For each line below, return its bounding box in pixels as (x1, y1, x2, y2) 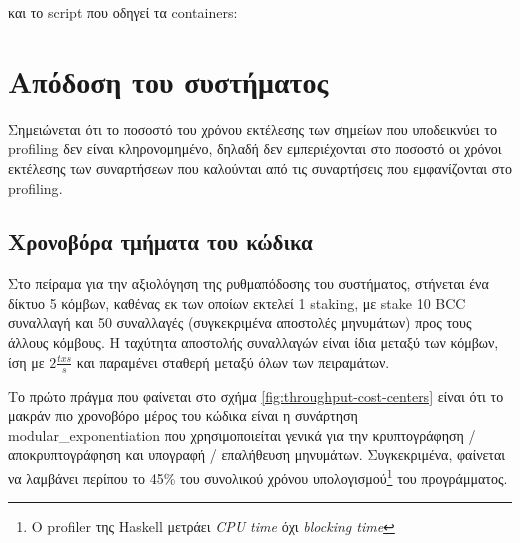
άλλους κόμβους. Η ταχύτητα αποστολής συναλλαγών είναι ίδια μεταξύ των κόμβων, (8, 332, 499, 353)
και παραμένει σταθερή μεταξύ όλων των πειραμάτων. (76, 351, 390, 372)
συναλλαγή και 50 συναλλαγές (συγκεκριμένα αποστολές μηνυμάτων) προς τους (8, 312, 472, 333)
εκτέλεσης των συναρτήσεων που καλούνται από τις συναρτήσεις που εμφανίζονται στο (8, 157, 512, 178)
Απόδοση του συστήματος (8, 60, 329, 101)
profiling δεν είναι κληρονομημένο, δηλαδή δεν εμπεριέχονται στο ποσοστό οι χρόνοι (8, 138, 502, 159)
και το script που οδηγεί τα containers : (8, 2, 238, 22)
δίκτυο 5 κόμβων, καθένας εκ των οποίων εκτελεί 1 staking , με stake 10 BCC (8, 292, 466, 313)
